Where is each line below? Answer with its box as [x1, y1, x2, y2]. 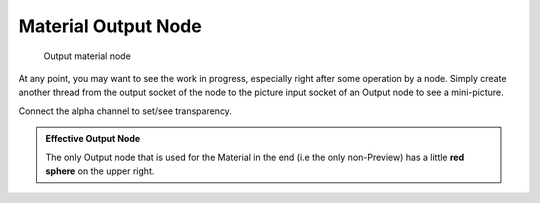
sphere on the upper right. [45, 165, 155, 177]
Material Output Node [18, 15, 202, 37]
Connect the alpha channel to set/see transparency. [18, 105, 232, 117]
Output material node [43, 50, 132, 62]
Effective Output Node [45, 133, 141, 145]
